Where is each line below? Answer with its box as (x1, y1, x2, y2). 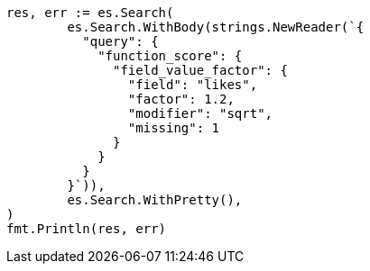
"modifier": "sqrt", (127, 106, 273, 121)
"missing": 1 (127, 121, 220, 135)
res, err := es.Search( (6, 5, 174, 20)
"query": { (82, 34, 159, 49)
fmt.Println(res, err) (6, 221, 167, 236)
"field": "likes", (127, 77, 258, 92)
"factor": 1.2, (127, 92, 235, 106)
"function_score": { (97, 49, 243, 63)
